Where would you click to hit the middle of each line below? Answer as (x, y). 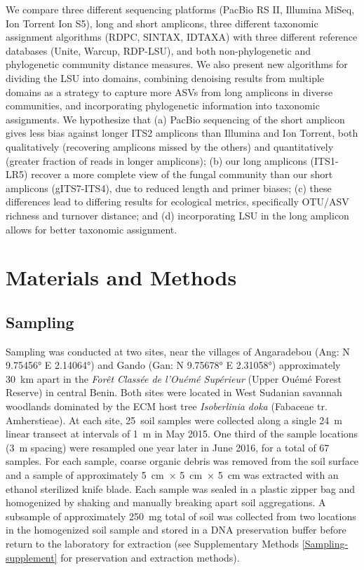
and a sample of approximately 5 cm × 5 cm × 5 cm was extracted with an (172, 475)
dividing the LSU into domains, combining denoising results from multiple (165, 77)
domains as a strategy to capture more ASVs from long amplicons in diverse (169, 91)
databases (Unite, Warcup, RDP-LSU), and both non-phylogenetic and (159, 50)
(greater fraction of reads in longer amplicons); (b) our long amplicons (156, 160)
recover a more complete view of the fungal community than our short (182, 174)
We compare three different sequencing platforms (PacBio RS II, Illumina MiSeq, (180, 9)
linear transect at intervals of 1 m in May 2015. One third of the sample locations (182, 434)
